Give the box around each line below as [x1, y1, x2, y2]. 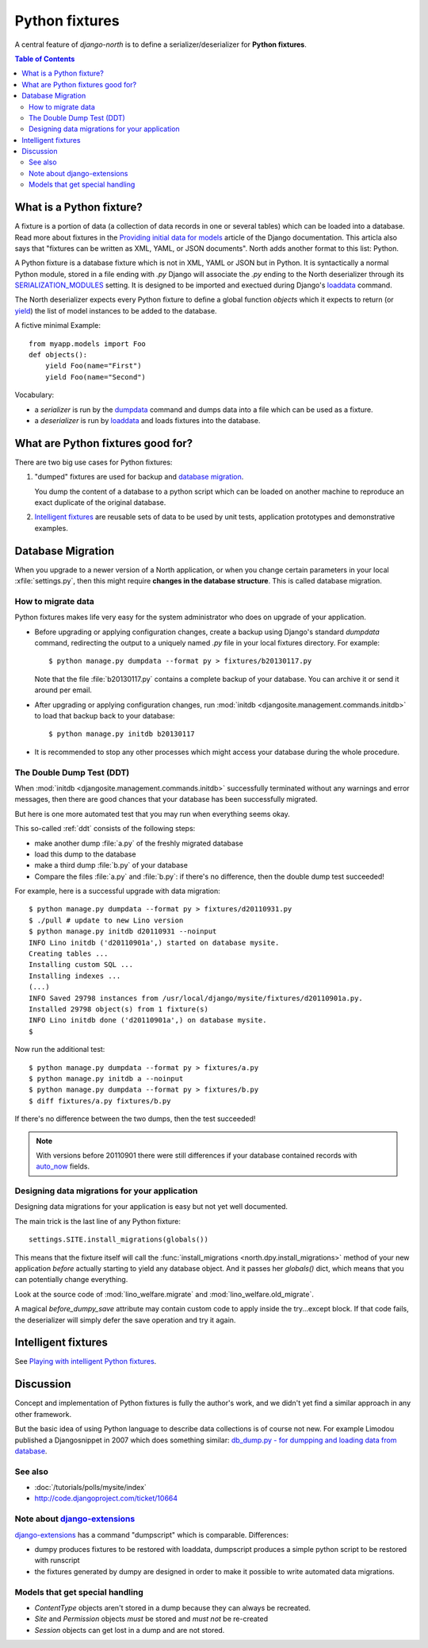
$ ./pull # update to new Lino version [29, 915, 184, 925]
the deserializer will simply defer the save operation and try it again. [14, 1315, 236, 1325]
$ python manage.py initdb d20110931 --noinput [29, 927, 217, 936]
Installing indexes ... [29, 971, 121, 980]
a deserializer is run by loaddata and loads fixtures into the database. [34, 416, 261, 425]
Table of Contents [14, 54, 75, 64]
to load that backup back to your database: [34, 711, 175, 721]
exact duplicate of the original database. [34, 498, 166, 507]
